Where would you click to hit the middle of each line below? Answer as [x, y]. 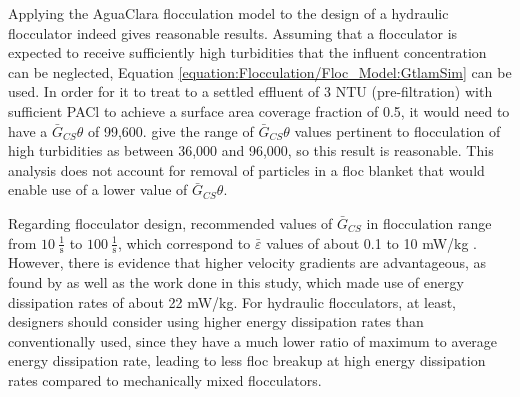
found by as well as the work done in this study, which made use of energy [236, 281]
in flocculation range [429, 222]
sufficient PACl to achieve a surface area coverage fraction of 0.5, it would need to [259, 110]
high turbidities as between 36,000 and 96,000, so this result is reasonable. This [251, 150]
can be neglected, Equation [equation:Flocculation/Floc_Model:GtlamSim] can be [260, 71]
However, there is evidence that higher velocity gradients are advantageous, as [247, 262]
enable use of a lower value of [98, 189]
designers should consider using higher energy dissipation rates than [216, 321]
